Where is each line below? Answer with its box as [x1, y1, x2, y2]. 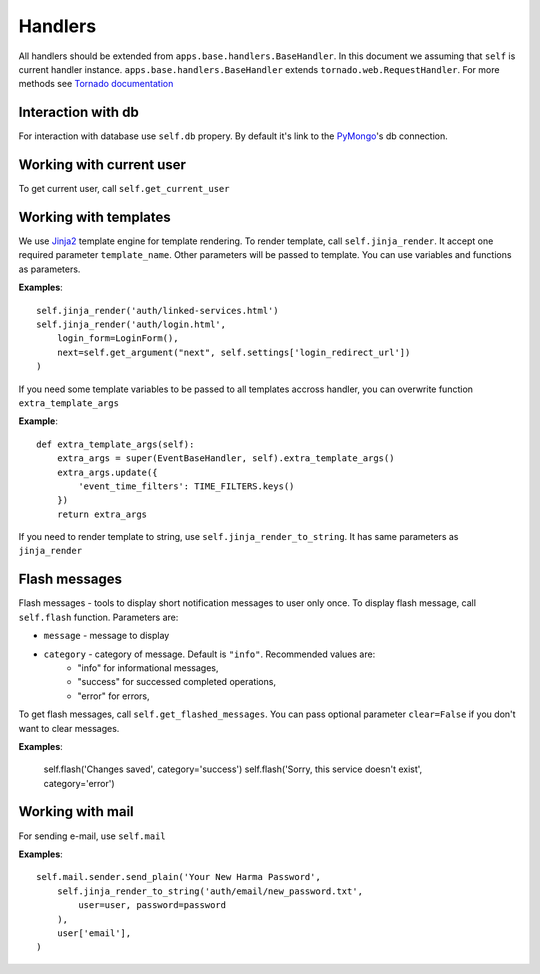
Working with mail [18, 803, 134, 820]
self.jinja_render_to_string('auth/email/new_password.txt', [56, 885, 364, 897]
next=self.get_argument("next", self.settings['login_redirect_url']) [56, 346, 411, 358]
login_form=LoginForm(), [56, 333, 179, 344]
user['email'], [56, 927, 132, 939]
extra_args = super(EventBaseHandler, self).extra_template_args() [56, 453, 395, 464]
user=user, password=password [78, 900, 227, 911]
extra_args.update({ [56, 466, 158, 478]
